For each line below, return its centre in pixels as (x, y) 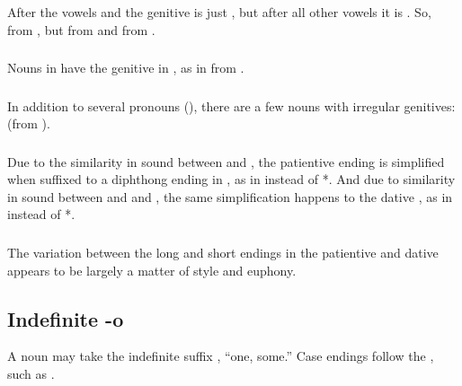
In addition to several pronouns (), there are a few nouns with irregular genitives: (231, 105)
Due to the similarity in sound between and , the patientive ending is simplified (226, 161)
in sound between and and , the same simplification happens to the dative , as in (230, 196)
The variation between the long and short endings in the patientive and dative (223, 252)
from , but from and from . (81, 29)
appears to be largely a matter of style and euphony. (152, 270)
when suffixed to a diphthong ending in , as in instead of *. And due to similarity (231, 179)
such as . (31, 373)
